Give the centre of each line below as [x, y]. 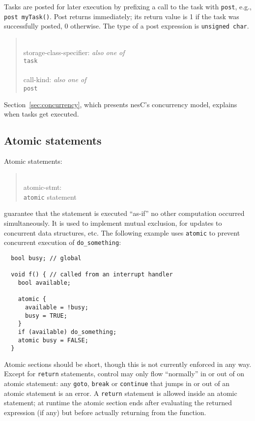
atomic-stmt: [42, 187]
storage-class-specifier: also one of [74, 52]
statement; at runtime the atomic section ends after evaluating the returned [118, 403]
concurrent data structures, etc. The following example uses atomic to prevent [122, 232]
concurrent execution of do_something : [63, 242]
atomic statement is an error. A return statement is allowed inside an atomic [121, 393]
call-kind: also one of [55, 79]
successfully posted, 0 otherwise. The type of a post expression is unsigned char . [127, 26]
